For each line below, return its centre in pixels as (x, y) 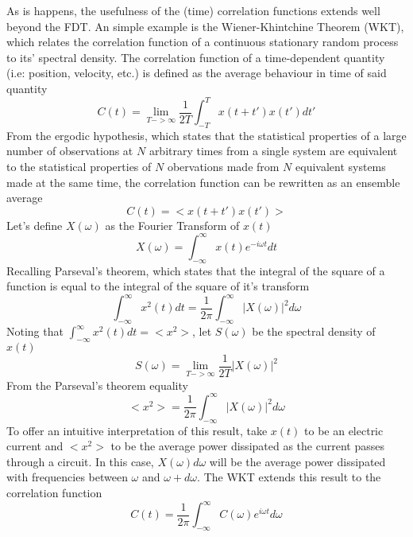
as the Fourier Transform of (172, 225)
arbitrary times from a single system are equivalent (273, 151)
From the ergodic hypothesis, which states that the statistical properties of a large (206, 135)
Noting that (35, 331)
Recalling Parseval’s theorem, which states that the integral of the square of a (196, 270)
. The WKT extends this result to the (289, 477)
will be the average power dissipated (297, 461)
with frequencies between (67, 477)
